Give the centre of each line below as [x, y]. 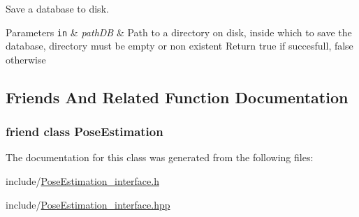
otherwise [26, 59]
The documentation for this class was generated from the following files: [160, 157]
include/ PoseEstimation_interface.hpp [88, 204]
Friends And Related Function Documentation [177, 97]
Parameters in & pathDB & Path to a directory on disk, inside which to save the [179, 32]
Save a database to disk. [57, 8]
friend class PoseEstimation [85, 132]
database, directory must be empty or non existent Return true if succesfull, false [179, 46]
